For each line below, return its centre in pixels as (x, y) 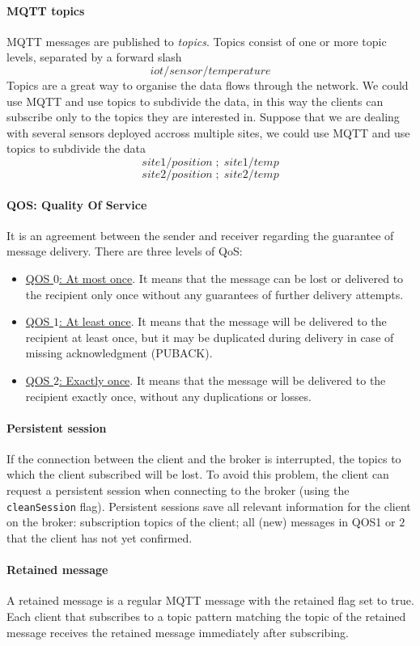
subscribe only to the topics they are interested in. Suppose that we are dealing (203, 117)
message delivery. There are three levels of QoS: (125, 251)
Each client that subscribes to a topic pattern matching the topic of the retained (206, 616)
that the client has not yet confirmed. (100, 537)
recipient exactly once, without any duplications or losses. (168, 396)
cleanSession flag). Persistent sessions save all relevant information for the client (209, 506)
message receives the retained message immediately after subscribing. (178, 632)
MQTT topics (46, 10)
